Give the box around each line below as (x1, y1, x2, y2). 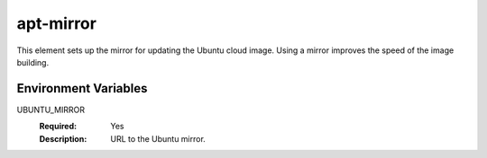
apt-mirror (16, 13, 96, 33)
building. (16, 57, 50, 67)
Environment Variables (16, 81, 148, 96)
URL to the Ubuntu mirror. (110, 133, 207, 144)
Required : (39, 121, 77, 132)
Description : (39, 133, 87, 144)
